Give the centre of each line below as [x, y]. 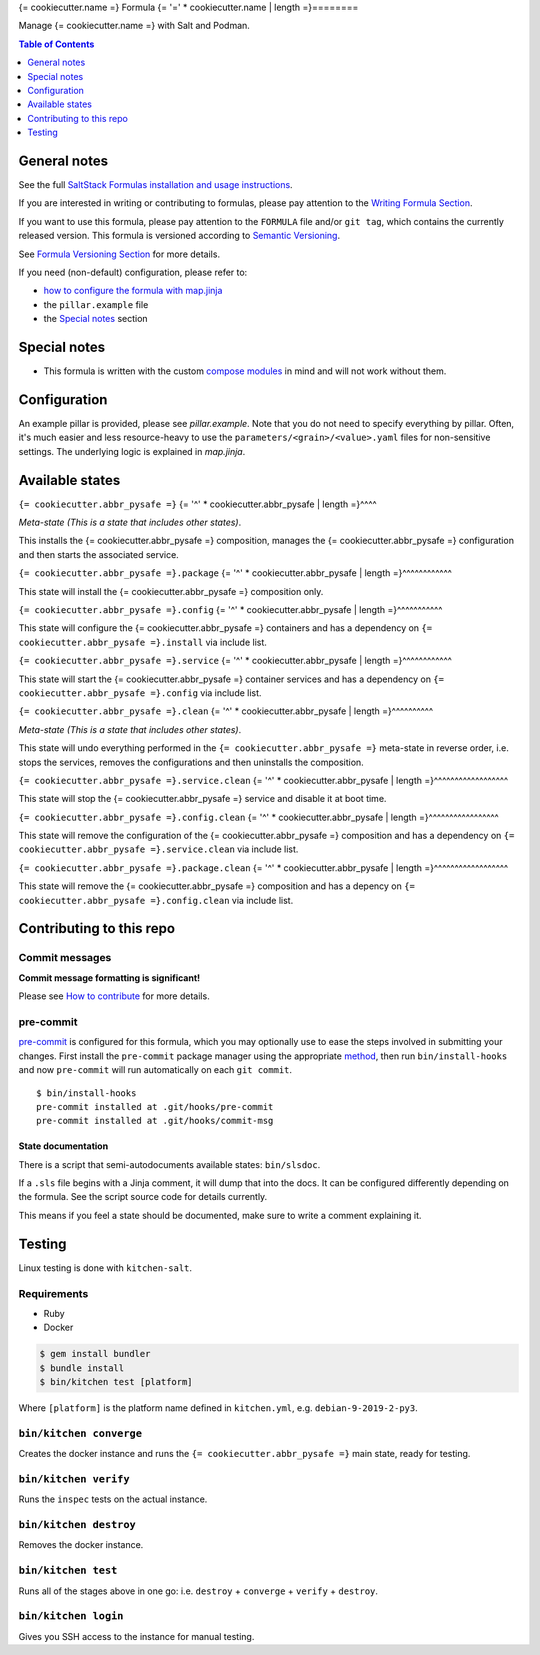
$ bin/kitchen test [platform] [116, 1382]
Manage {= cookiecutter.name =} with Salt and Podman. [134, 26]
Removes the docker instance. [81, 1545]
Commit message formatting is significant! [109, 977]
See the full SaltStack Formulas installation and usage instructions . [156, 185]
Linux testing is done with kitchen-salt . [105, 1267]
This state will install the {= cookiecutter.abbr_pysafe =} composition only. [171, 591]
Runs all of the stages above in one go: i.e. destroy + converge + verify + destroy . [198, 1591]
